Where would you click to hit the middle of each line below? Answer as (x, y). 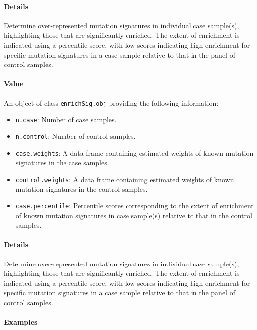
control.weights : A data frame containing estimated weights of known (125, 179)
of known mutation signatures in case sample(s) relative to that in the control (134, 215)
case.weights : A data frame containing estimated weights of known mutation (134, 153)
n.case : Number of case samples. (66, 119)
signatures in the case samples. (62, 163)
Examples (21, 322)
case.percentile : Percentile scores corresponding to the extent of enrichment (134, 206)
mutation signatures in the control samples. (82, 189)
